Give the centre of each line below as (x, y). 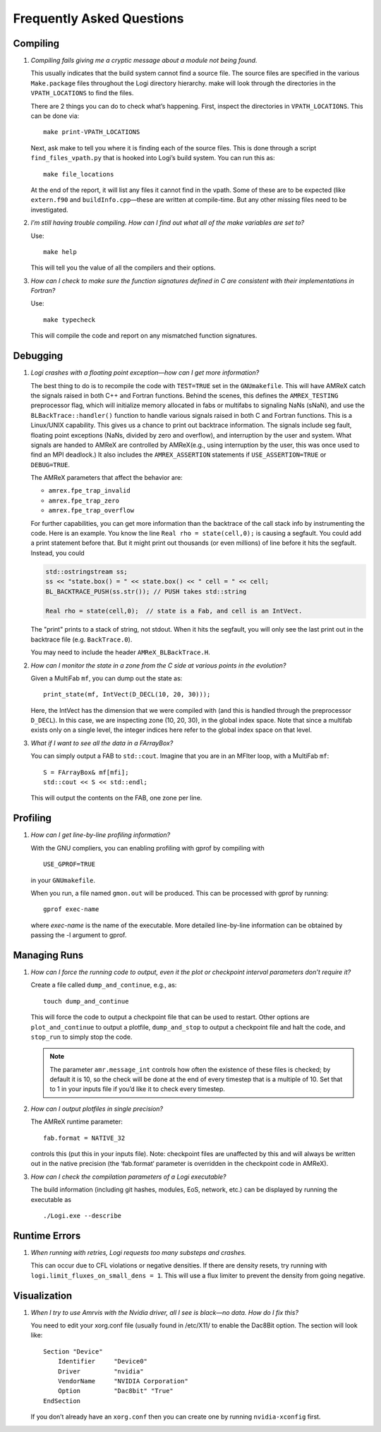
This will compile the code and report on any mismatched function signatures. (144, 336)
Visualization (43, 1295)
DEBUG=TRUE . (50, 464)
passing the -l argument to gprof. (79, 935)
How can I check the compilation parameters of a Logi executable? (128, 1177)
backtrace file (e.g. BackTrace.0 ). (81, 639)
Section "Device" (73, 1351)
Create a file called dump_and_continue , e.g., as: (104, 985)
